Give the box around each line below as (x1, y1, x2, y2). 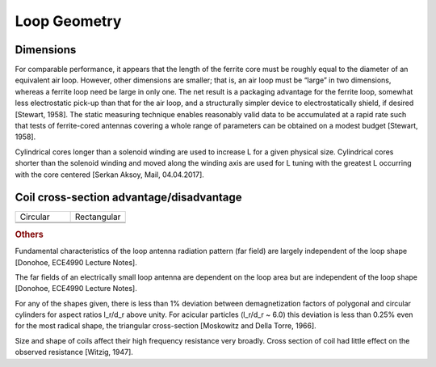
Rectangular (74, 211, 121, 222)
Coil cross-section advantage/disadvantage (15, 191, 242, 205)
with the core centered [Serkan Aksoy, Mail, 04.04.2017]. (15, 170, 205, 179)
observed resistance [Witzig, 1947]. (15, 348, 133, 357)
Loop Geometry (15, 12, 122, 30)
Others (15, 229, 44, 240)
